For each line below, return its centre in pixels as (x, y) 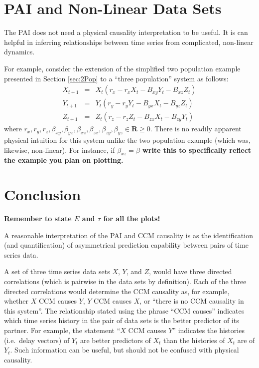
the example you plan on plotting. (64, 160)
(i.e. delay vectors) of (37, 340)
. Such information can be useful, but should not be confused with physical (125, 350)
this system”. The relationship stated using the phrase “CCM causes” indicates (124, 310)
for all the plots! (132, 218)
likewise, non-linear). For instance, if (60, 150)
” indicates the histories (208, 330)
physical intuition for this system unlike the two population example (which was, (127, 140)
